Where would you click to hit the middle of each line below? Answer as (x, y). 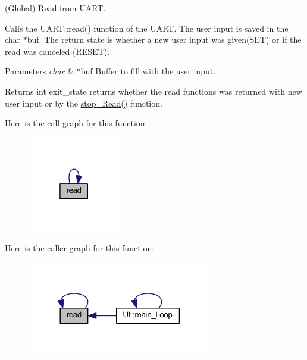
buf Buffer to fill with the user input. (148, 71)
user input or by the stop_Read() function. (84, 103)
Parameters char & (40, 71)
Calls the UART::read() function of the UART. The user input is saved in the (147, 28)
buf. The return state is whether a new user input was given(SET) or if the (164, 40)
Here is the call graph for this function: (76, 123)
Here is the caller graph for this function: (80, 247)
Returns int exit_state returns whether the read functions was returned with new (153, 91)
